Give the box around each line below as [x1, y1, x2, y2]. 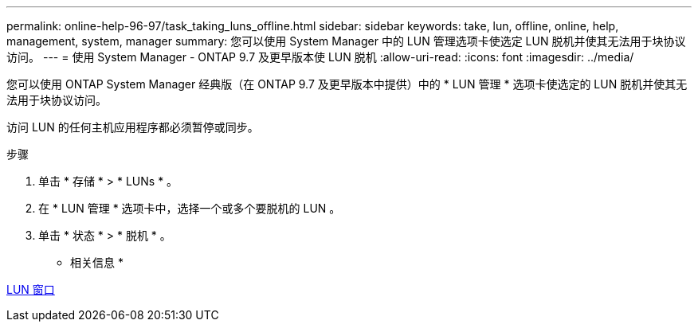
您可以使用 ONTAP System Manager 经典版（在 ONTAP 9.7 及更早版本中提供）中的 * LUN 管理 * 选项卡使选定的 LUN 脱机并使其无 [6, 77, 688, 91]
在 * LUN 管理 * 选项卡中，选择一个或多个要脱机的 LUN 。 [38, 201, 341, 215]
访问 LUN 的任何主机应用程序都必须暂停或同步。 [6, 120, 259, 134]
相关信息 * [70, 256, 124, 269]
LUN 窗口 [6, 283, 55, 296]
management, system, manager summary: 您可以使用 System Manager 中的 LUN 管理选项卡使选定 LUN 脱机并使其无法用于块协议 [6, 34, 686, 48]
